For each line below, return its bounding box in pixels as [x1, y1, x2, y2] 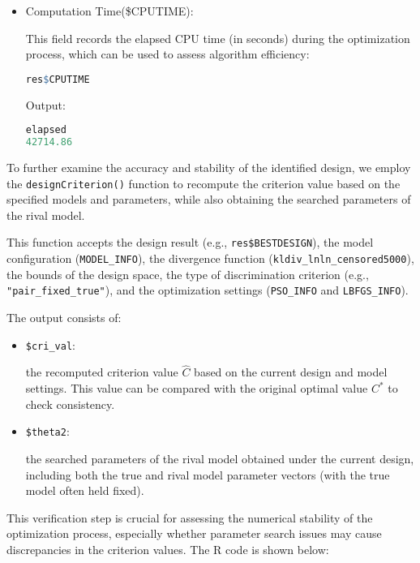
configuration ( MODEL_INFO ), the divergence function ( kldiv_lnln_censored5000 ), [6, 250, 414, 267]
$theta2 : [25, 423, 70, 440]
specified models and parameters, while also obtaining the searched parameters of [6, 191, 411, 208]
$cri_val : [25, 336, 75, 353]
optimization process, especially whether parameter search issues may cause [6, 525, 382, 542]
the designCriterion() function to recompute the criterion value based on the [6, 174, 401, 191]
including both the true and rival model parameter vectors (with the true [25, 466, 390, 483]
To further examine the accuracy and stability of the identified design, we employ [6, 159, 411, 175]
